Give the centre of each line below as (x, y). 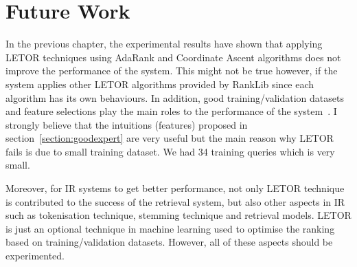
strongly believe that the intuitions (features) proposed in (127, 124)
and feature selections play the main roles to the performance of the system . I (171, 111)
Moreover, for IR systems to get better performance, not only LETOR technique (175, 188)
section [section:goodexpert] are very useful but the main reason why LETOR (170, 138)
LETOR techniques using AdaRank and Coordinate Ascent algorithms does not (173, 57)
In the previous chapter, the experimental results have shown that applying (164, 44)
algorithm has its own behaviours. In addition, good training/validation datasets (175, 97)
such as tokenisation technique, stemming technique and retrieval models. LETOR (178, 215)
